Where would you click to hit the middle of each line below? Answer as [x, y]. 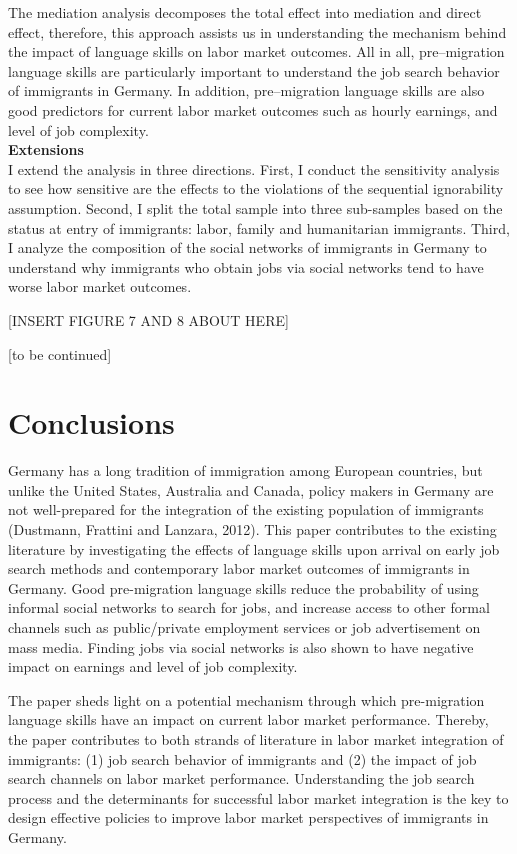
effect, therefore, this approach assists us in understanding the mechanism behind [257, 31]
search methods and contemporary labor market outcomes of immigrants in [239, 568]
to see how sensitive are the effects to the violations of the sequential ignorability [256, 188]
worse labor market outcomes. [100, 286]
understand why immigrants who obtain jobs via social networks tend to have [246, 266]
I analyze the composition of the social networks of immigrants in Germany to [247, 247]
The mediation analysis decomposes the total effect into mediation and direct [245, 12]
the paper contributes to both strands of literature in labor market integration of [256, 738]
